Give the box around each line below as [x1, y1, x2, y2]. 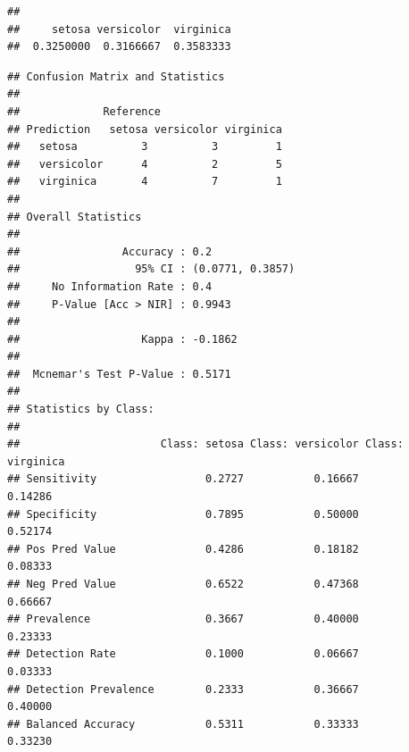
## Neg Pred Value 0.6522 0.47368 [7, 578, 359, 590]
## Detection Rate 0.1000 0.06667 [7, 648, 359, 661]
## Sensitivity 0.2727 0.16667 [7, 472, 359, 486]
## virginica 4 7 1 [7, 175, 282, 188]
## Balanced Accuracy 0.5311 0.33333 [7, 717, 359, 731]
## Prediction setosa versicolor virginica [7, 122, 282, 136]
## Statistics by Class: [7, 403, 154, 416]
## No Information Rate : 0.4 [7, 280, 213, 293]
